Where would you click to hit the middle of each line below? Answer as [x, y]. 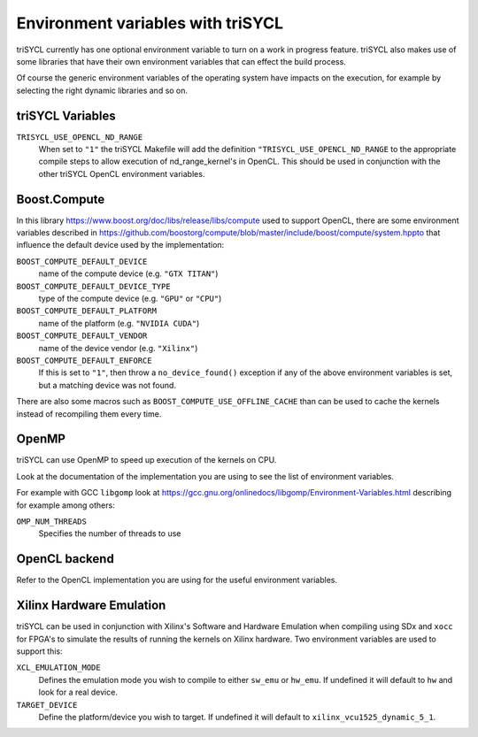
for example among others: [66, 505]
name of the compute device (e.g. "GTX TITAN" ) [128, 273]
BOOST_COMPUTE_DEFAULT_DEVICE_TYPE [94, 286]
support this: [39, 651]
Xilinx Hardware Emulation [91, 606]
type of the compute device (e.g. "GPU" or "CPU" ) [130, 299]
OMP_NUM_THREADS [52, 522]
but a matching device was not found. [108, 385]
